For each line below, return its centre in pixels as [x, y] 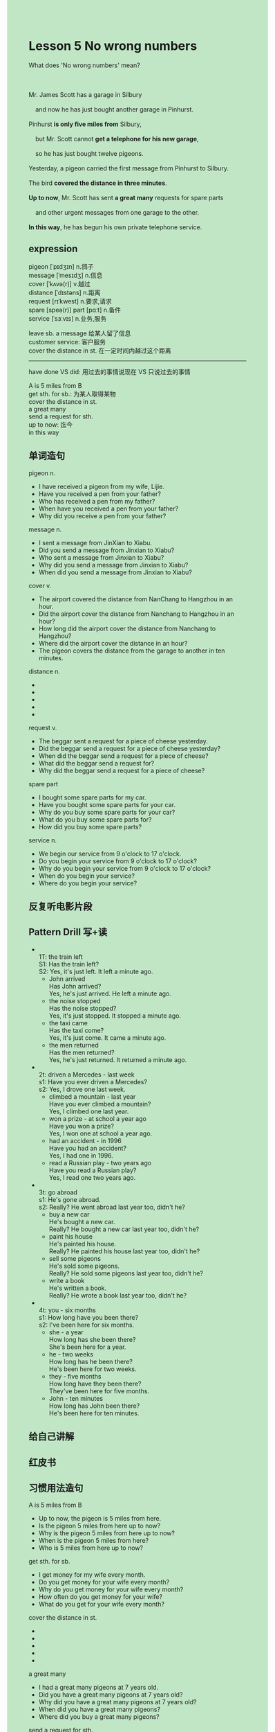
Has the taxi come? [76, 1030]
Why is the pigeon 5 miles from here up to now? [107, 1533]
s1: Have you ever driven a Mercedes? [93, 1081]
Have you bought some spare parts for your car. [107, 804]
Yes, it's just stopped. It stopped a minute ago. [115, 1016]
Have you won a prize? [82, 1126]
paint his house [70, 1236]
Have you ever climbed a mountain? [100, 1104]
